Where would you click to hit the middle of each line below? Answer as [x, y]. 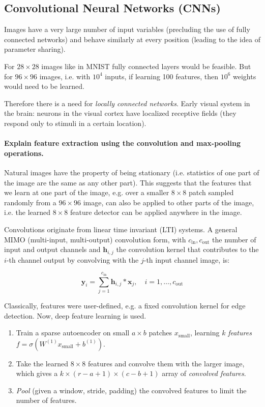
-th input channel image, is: [187, 259]
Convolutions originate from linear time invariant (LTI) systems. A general [121, 229]
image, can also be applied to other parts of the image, [169, 202]
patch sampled [211, 192]
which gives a [37, 373]
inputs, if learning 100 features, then [162, 76]
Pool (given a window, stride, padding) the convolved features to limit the [131, 390]
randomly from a [30, 202]
